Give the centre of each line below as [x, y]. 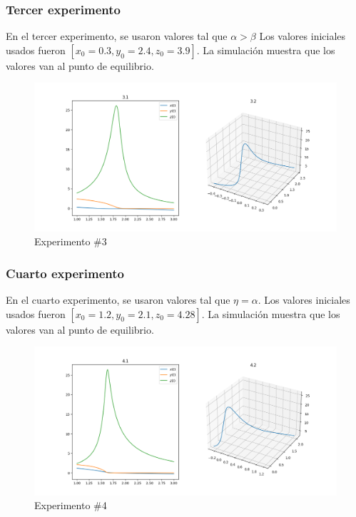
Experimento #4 [71, 505]
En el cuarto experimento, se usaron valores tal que [118, 300]
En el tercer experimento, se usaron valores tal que [117, 36]
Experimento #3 [71, 241]
